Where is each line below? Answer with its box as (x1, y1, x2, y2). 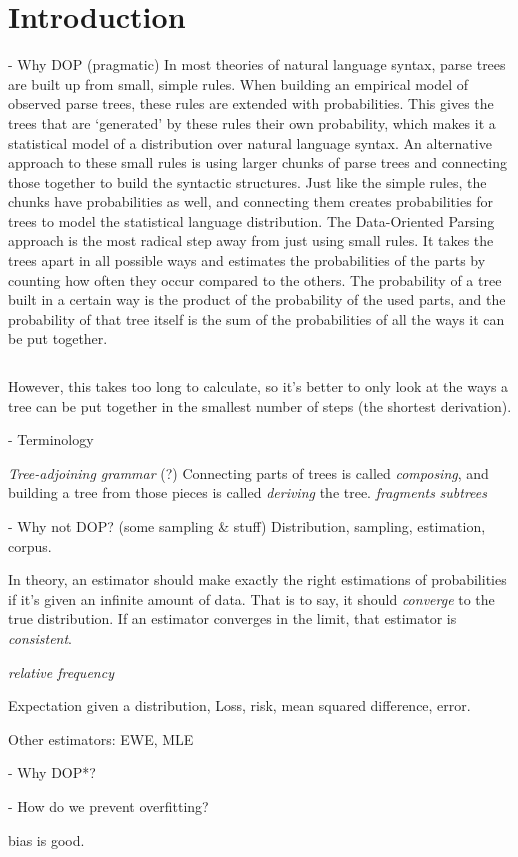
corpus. (8, 535, 52, 556)
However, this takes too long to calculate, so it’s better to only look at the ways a (8, 376, 509, 397)
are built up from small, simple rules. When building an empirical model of (8, 73, 469, 94)
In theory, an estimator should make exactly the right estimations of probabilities (8, 569, 507, 590)
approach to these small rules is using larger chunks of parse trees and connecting (8, 152, 507, 173)
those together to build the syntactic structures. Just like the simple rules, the (8, 171, 487, 192)
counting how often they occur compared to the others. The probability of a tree (8, 269, 502, 290)
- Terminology (8, 429, 94, 450)
